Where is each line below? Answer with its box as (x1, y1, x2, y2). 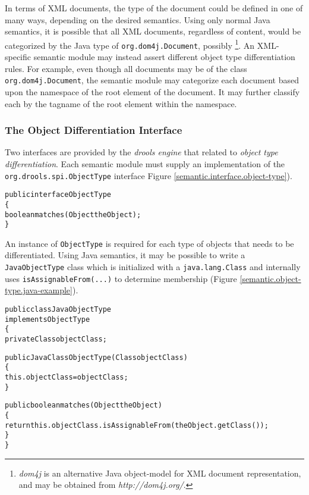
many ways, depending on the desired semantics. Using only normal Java (5, 13, 270, 26)
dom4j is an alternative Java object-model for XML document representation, (18, 466, 301, 479)
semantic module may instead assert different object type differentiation (33, 51, 295, 63)
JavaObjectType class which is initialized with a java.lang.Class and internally (5, 261, 301, 273)
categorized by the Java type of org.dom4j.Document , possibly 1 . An (5, 37, 255, 51)
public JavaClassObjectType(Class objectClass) (5, 353, 188, 362)
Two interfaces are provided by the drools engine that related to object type (5, 146, 278, 158)
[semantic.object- (239, 272, 301, 284)
